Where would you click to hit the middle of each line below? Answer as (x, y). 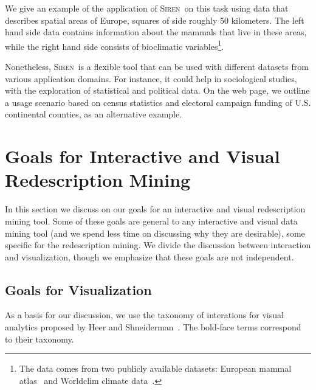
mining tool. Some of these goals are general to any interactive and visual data (151, 221)
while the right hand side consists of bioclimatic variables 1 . (115, 45)
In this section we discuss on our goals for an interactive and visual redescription (155, 209)
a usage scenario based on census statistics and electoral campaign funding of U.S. (158, 102)
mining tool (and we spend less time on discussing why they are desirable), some (155, 233)
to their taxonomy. (39, 339)
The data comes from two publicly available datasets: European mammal (155, 368)
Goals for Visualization (78, 289)
